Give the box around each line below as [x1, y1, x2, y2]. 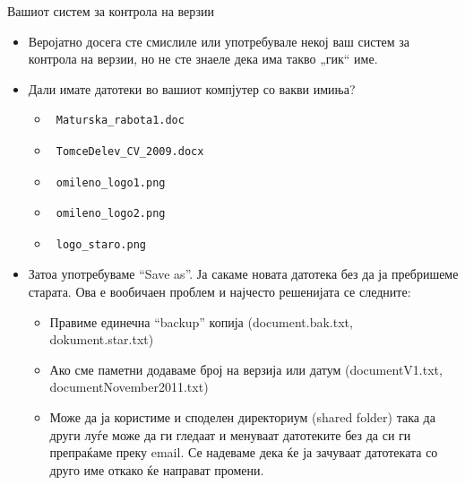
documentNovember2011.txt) [49, 377, 209, 396]
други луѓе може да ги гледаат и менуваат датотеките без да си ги [49, 425, 411, 444]
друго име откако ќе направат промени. [49, 460, 264, 479]
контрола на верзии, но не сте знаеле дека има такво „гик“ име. [28, 49, 378, 68]
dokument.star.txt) [49, 330, 154, 349]
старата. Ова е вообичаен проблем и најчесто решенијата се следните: [28, 281, 411, 300]
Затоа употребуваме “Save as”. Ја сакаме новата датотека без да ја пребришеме [28, 264, 459, 283]
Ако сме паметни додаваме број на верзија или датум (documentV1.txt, [49, 359, 443, 378]
